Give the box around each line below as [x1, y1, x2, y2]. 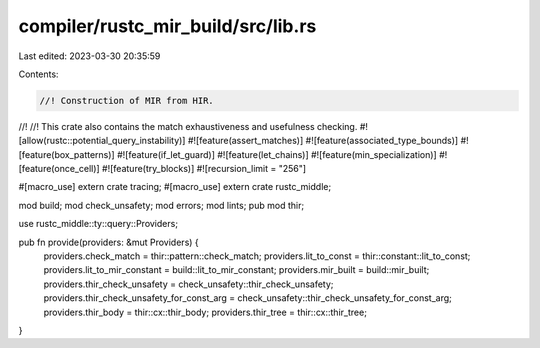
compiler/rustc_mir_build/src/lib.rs [18, 15, 317, 37]
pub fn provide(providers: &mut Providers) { [18, 236, 199, 248]
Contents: [18, 68, 59, 80]
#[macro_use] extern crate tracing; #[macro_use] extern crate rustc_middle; [18, 181, 332, 193]
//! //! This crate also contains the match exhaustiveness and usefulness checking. [18, 120, 358, 132]
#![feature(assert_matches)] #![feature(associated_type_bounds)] [187, 135, 459, 147]
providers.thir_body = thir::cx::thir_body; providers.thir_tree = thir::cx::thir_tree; [43, 306, 367, 318]
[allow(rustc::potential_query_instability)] [18, 135, 186, 147]
